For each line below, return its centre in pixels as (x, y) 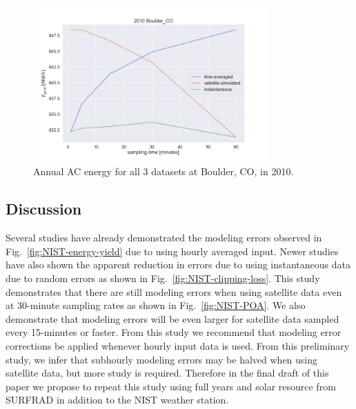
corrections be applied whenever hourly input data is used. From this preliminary (178, 345)
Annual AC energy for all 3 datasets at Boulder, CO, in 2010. (164, 171)
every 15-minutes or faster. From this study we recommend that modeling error (174, 332)
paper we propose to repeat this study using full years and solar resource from (171, 386)
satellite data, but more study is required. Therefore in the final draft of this (167, 373)
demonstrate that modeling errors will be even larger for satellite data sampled (172, 318)
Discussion (44, 209)
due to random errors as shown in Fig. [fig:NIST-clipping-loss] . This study (163, 278)
